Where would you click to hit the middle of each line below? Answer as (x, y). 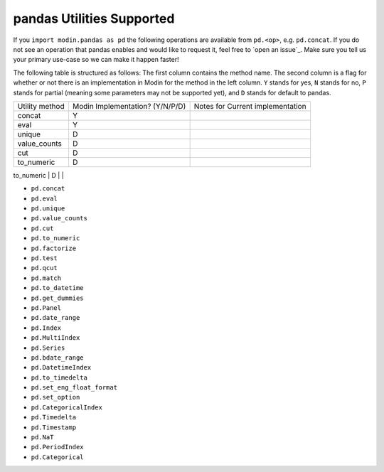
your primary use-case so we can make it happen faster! (96, 60)
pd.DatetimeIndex (61, 368)
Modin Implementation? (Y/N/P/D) (129, 106)
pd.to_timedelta (59, 377)
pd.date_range (55, 318)
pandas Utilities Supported (94, 18)
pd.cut (42, 228)
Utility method (41, 106)
